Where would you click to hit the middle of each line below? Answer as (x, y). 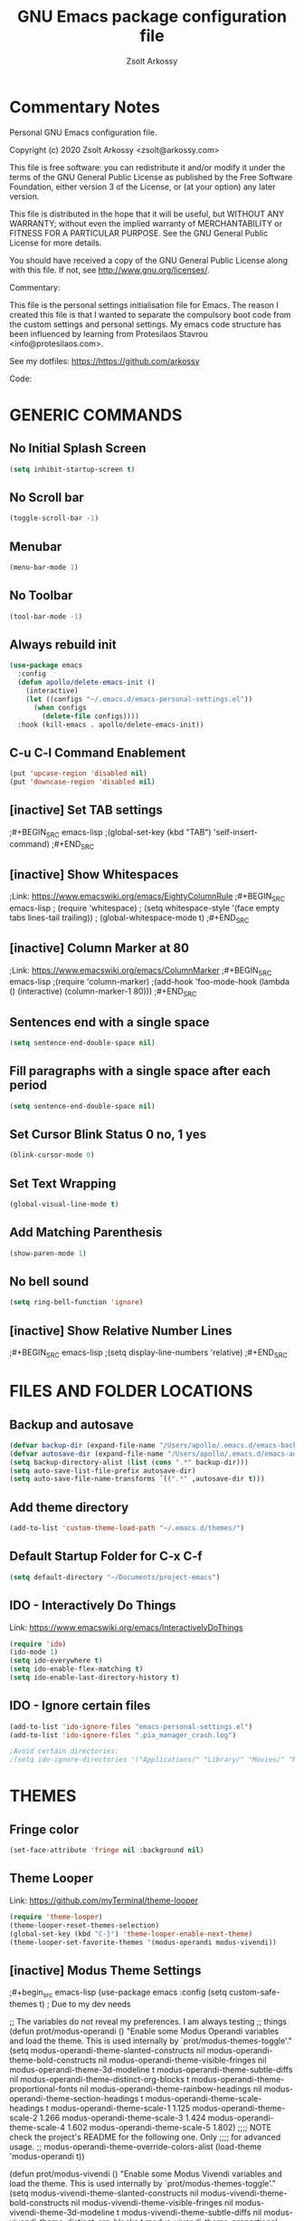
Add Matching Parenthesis (86, 1232)
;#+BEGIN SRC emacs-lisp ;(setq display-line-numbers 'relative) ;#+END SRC (148, 1353)
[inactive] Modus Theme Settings (105, 1971)
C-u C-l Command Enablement (98, 752)
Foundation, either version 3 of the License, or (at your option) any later (142, 187)
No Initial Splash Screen (78, 449)
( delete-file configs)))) (91, 716)
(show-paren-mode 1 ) (48, 1253)
